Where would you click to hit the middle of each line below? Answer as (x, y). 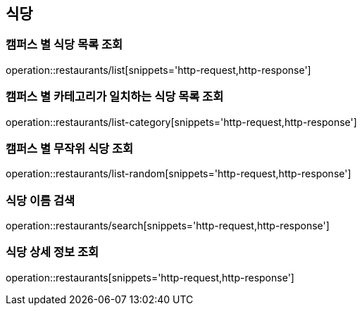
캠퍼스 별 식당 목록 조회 (64, 45)
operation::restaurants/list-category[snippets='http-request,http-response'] (181, 122)
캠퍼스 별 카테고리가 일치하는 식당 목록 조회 (115, 97)
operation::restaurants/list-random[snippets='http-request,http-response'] (179, 174)
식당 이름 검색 (40, 200)
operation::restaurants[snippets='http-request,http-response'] (150, 277)
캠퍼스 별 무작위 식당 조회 (70, 148)
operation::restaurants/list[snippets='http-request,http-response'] (158, 70)
